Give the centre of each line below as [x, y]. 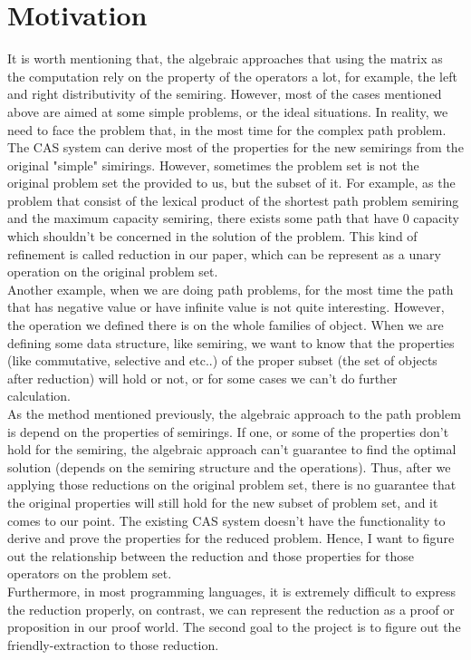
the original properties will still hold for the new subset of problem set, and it [223, 502]
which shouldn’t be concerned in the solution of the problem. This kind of [212, 236]
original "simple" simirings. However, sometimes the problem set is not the [213, 165]
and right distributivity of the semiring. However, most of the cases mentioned [225, 94]
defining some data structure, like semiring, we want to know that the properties [231, 342]
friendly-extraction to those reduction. [113, 644]
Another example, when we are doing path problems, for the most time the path [231, 289]
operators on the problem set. [90, 573]
